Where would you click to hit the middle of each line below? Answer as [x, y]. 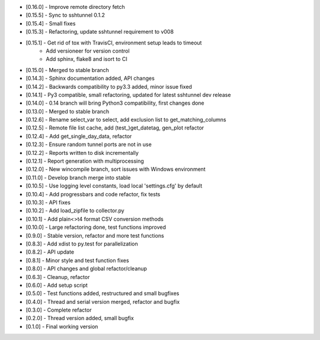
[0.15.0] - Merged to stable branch [68, 70]
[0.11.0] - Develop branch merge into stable [78, 177]
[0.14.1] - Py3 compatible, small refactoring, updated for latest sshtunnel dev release [128, 95]
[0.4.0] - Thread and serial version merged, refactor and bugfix [103, 302]
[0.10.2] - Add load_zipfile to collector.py [75, 211]
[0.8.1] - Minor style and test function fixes [78, 260]
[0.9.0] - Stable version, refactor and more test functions [95, 235]
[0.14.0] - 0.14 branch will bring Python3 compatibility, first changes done [115, 103]
